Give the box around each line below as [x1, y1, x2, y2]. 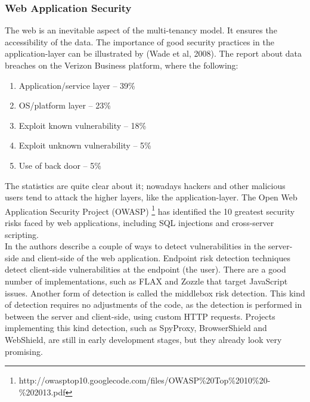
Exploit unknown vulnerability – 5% [18, 139, 151, 151]
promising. [5, 345, 43, 357]
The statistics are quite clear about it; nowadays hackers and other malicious [5, 179, 286, 191]
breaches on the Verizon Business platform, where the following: [5, 59, 238, 71]
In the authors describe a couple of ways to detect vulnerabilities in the [5, 240, 266, 252]
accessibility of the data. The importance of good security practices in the [5, 35, 274, 48]
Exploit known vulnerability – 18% [18, 119, 147, 131]
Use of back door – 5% [18, 159, 101, 171]
